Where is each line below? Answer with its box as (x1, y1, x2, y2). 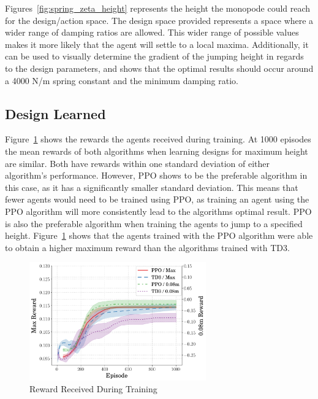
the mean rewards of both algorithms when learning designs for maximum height (5, 144, 308, 157)
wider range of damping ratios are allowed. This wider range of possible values (5, 26, 299, 39)
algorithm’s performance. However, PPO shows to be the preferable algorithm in (5, 169, 308, 182)
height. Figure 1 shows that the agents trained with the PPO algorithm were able (5, 229, 313, 242)
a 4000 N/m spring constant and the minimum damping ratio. (5, 74, 238, 87)
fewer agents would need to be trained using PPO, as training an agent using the (5, 193, 309, 206)
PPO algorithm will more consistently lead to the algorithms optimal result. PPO (5, 204, 312, 217)
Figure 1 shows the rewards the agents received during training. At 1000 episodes (5, 133, 311, 145)
